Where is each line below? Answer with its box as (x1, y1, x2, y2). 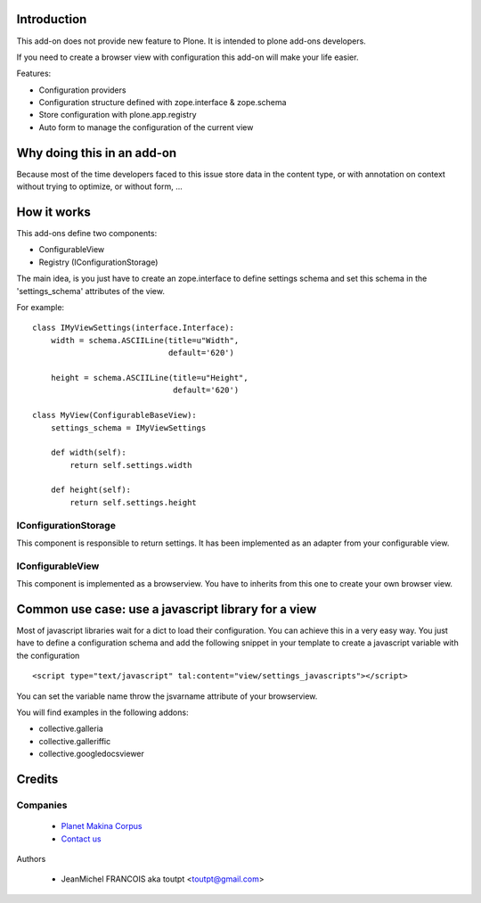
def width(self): (50, 447, 126, 458)
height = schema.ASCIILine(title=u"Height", (50, 373, 249, 382)
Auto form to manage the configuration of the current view (38, 121, 254, 133)
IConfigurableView (16, 560, 100, 572)
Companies (16, 799, 68, 811)
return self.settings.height (69, 497, 198, 507)
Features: (16, 68, 52, 79)
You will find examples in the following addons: (16, 707, 189, 718)
